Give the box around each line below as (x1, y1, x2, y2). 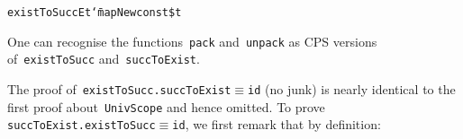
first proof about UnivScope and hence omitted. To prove (7, 97, 325, 116)
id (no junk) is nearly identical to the (248, 79, 456, 98)
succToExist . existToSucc (7, 119, 156, 133)
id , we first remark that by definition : (172, 115, 381, 134)
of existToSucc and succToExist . (7, 49, 200, 68)
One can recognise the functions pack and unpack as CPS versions (7, 31, 377, 50)
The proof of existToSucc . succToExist (7, 79, 231, 98)
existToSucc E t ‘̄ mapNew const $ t (7, 6, 182, 19)
